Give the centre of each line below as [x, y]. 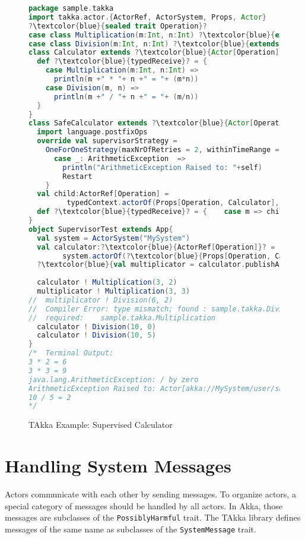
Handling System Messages [118, 466]
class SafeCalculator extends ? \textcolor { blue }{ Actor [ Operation [160, 123]
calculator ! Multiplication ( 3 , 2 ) [107, 283]
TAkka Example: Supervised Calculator [101, 425]
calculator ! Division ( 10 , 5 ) [96, 335]
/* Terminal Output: [71, 353]
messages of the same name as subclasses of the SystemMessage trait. [131, 529]
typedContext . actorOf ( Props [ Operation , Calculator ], [173, 203]
